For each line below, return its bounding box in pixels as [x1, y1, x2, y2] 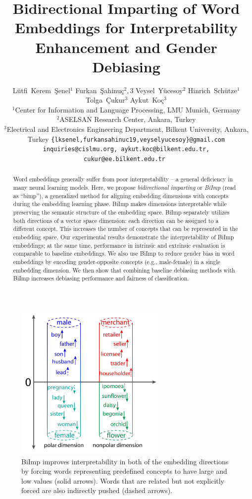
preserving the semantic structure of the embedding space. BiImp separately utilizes [13, 208, 230, 217]
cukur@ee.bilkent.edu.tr [84, 155, 165, 163]
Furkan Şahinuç [75, 85, 124, 95]
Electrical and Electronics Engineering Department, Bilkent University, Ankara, [6, 124, 249, 134]
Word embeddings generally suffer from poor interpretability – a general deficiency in [13, 175, 233, 183]
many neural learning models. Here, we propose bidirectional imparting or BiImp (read [13, 183, 236, 192]
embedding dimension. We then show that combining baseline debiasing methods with [13, 266, 235, 274]
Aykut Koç [130, 95, 164, 105]
